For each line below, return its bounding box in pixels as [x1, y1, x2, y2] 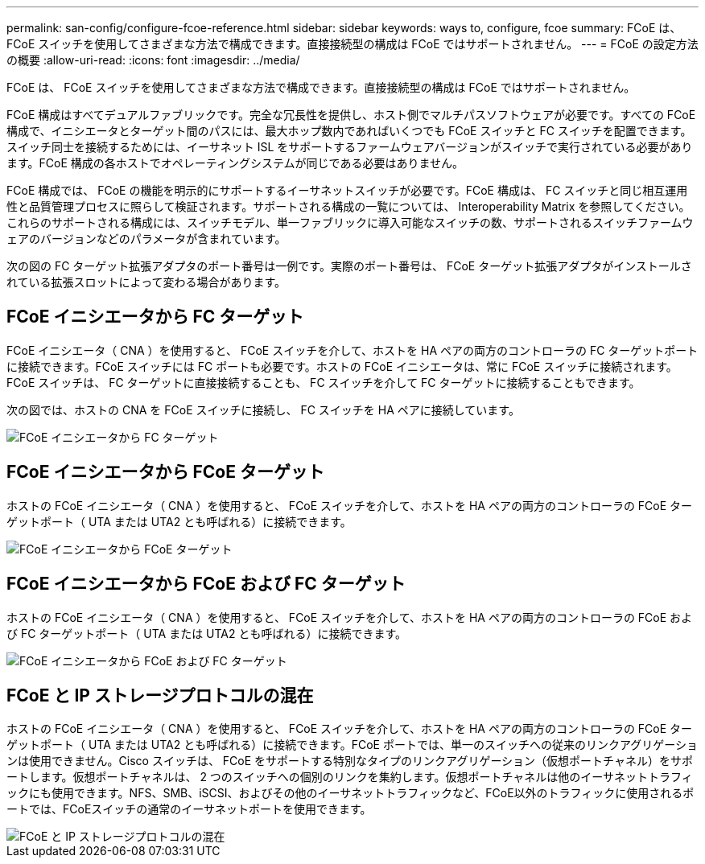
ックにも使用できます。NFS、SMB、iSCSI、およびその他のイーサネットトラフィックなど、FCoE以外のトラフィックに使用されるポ [6, 786, 695, 800]
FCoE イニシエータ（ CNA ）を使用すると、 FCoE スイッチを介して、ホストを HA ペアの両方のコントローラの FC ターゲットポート [6, 343, 699, 357]
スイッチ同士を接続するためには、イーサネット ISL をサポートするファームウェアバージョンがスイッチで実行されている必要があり [6, 140, 693, 154]
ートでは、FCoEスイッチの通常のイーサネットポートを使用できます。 [6, 802, 372, 817]
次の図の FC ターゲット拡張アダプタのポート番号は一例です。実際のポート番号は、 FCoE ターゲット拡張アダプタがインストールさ [6, 259, 692, 273]
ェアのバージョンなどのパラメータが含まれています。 [6, 232, 287, 245]
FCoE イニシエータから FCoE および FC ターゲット [6, 574, 406, 595]
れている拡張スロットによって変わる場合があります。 [6, 275, 287, 289]
